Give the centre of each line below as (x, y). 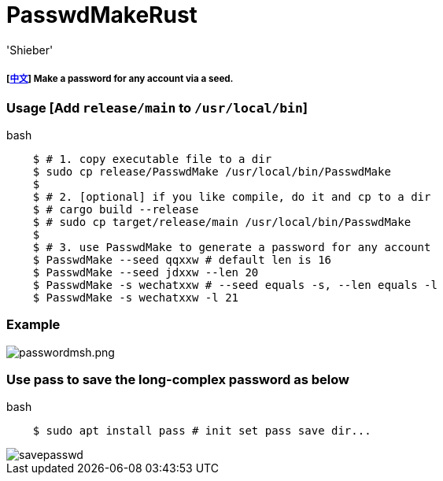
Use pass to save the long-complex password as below (178, 380)
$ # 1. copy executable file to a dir (152, 159)
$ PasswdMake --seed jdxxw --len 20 (146, 272)
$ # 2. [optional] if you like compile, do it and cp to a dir (232, 196)
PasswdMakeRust (102, 15)
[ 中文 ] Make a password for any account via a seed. (120, 79)
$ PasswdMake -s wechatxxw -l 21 (136, 297)
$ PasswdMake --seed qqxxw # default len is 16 (182, 259)
